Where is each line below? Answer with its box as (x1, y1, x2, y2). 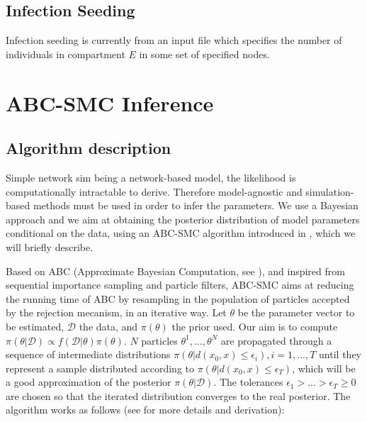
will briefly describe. (6, 239, 94, 254)
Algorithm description (6, 137, 171, 159)
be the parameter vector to (237, 305, 355, 320)
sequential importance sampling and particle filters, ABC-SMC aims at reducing (6, 277, 354, 292)
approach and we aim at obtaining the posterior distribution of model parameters (6, 211, 360, 226)
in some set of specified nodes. (139, 46, 270, 61)
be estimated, (6, 318, 64, 333)
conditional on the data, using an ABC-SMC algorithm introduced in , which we (6, 226, 356, 240)
